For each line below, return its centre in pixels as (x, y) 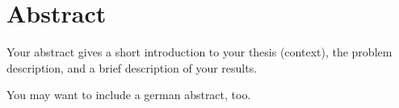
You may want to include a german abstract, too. (129, 95)
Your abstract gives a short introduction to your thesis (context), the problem (199, 52)
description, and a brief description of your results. (132, 67)
